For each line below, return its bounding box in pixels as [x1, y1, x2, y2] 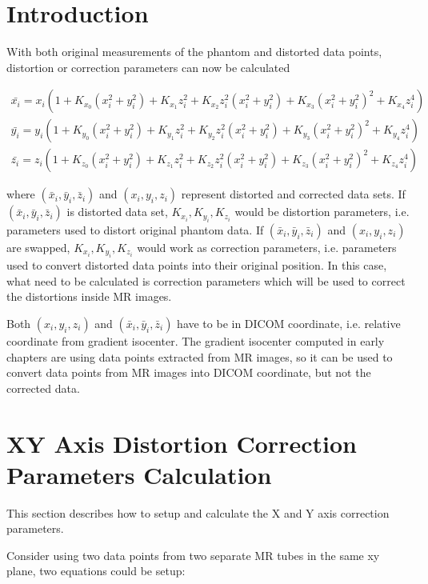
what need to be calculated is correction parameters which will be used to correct [6, 272, 406, 289]
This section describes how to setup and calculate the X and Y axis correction [6, 504, 390, 521]
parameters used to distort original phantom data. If [6, 221, 264, 238]
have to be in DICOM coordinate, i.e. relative [177, 315, 401, 331]
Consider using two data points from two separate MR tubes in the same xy [6, 546, 380, 563]
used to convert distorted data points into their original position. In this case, [6, 257, 387, 274]
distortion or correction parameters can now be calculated [6, 58, 290, 75]
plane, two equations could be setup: [6, 562, 186, 579]
